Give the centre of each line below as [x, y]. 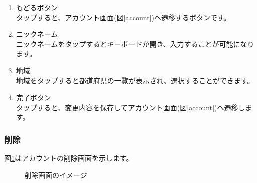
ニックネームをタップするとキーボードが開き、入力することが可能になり [135, 43]
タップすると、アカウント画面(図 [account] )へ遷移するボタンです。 [123, 17]
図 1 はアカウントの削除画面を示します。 [69, 158]
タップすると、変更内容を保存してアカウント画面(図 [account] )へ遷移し [131, 107]
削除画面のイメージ [56, 175]
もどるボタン [37, 7]
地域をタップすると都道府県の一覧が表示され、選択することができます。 [135, 80]
